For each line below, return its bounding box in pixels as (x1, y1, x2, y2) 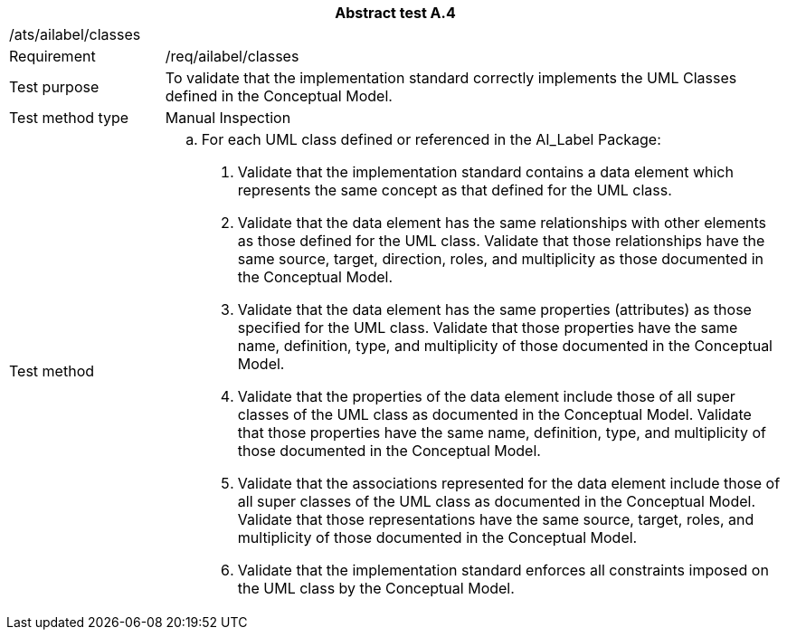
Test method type (9, 109, 129, 127)
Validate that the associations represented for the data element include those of (237, 474, 781, 492)
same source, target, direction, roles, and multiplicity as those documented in (237, 250, 764, 268)
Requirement (9, 47, 96, 65)
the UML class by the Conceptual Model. (237, 579, 515, 597)
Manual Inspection (165, 109, 291, 127)
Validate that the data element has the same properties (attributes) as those (237, 300, 752, 318)
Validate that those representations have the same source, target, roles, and (237, 510, 754, 528)
